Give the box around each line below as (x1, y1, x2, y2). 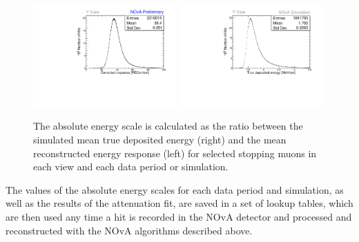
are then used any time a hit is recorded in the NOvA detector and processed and (6, 209, 352, 223)
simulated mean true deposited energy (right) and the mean (33, 132, 287, 146)
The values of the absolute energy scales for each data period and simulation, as (6, 182, 344, 196)
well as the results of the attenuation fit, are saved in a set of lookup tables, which (6, 196, 353, 210)
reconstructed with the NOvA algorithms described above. (6, 223, 253, 237)
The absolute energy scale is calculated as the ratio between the (33, 119, 303, 133)
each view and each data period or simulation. (33, 159, 229, 174)
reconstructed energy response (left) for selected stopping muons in (33, 145, 317, 160)
